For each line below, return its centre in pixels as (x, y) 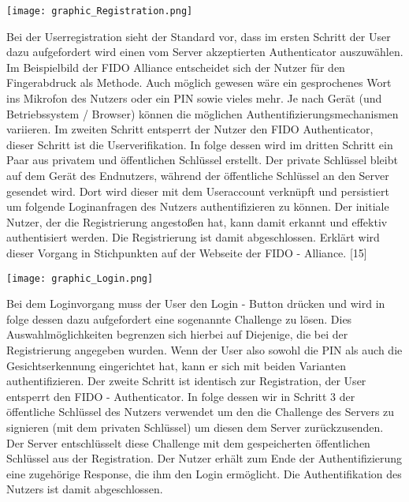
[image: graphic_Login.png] (80, 278)
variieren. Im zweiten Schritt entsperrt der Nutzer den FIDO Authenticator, (190, 129)
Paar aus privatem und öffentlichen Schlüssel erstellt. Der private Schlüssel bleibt (202, 160)
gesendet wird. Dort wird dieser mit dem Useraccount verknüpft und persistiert (198, 191)
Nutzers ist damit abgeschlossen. (85, 489)
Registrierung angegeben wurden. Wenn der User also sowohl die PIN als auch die (204, 350)
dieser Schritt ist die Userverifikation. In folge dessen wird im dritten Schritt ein (200, 144)
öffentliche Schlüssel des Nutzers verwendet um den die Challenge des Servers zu (201, 412)
